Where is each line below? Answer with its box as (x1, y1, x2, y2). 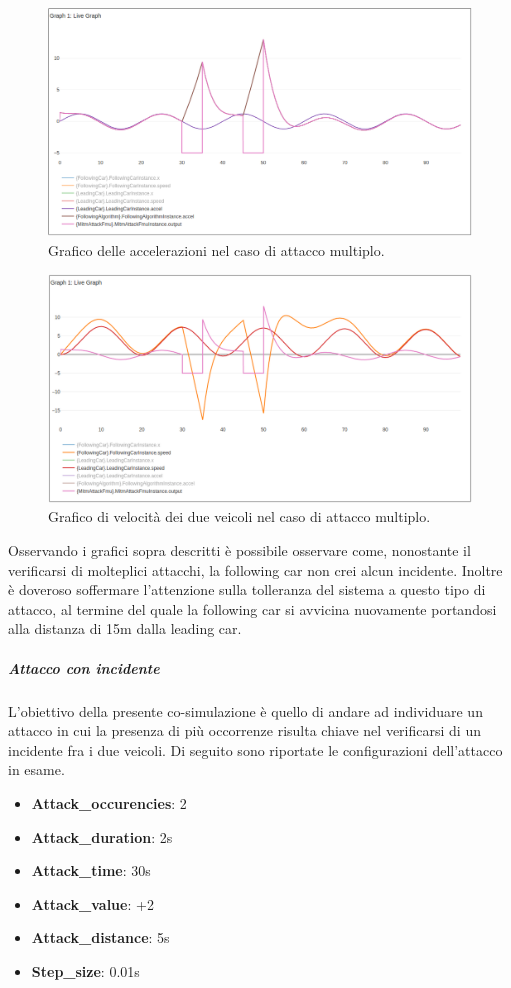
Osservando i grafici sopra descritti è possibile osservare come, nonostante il (8, 540, 471, 561)
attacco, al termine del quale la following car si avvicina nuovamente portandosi (8, 598, 497, 619)
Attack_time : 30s (31, 860, 151, 881)
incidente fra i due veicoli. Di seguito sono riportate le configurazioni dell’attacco (8, 739, 503, 760)
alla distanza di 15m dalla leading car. (8, 618, 242, 639)
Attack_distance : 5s (31, 927, 170, 948)
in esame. (8, 759, 65, 780)
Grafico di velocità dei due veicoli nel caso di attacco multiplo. (48, 506, 431, 527)
